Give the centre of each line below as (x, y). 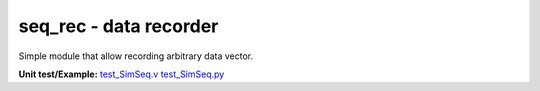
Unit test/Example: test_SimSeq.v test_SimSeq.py (121, 74)
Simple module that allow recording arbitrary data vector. (136, 56)
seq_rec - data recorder (118, 26)
